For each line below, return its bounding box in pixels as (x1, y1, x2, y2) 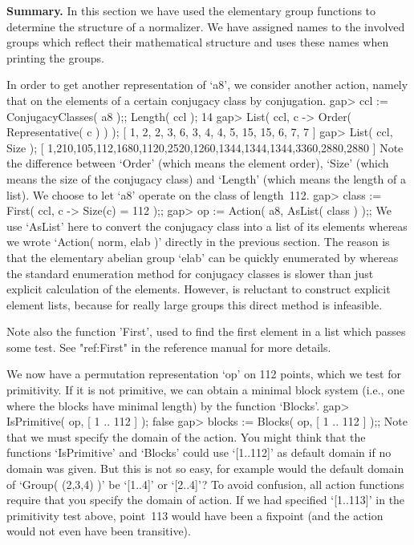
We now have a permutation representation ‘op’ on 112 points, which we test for (6, 365, 401, 382)
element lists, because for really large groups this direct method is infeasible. (6, 296, 383, 313)
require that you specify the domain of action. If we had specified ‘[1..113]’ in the (6, 491, 405, 508)
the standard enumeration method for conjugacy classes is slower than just (6, 264, 374, 281)
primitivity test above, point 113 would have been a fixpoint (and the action (6, 507, 384, 523)
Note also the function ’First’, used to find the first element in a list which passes (6, 323, 406, 340)
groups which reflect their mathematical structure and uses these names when (6, 34, 389, 50)
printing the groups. (6, 49, 104, 66)
